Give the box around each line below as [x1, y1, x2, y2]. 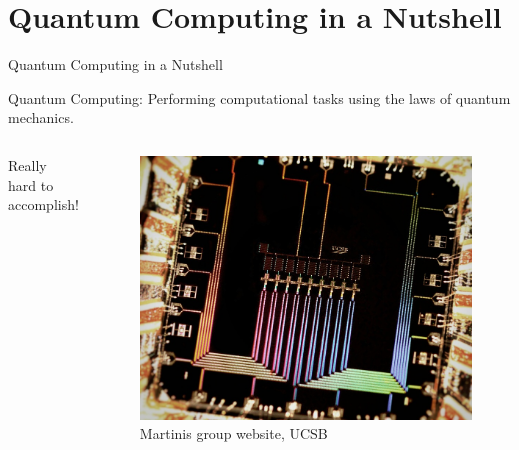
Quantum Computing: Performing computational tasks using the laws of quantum [8, 87, 511, 108]
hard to [8, 174, 54, 195]
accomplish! [8, 194, 79, 215]
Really [8, 154, 47, 175]
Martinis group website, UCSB [139, 423, 328, 444]
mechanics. [8, 107, 74, 128]
